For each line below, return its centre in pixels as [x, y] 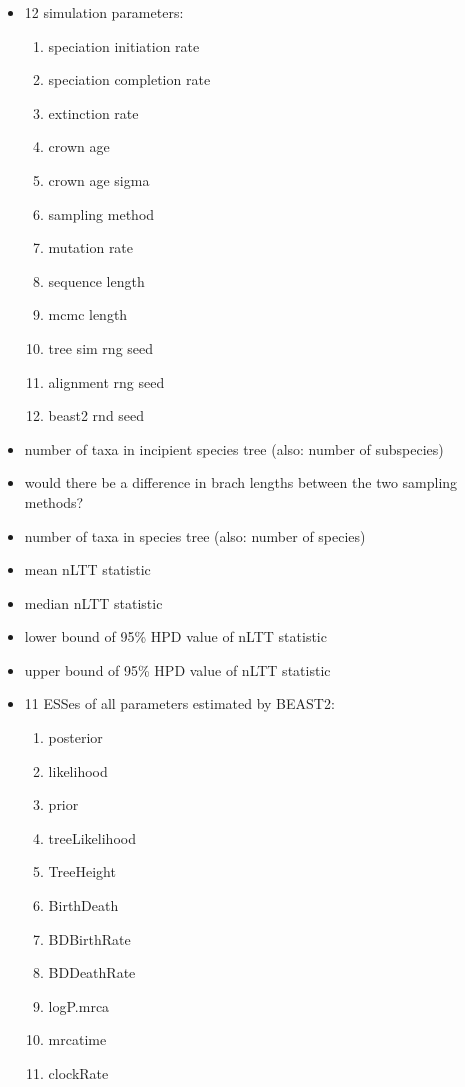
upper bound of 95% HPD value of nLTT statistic [177, 669]
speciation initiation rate [124, 45]
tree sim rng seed [101, 347]
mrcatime [77, 1039]
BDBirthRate [89, 938]
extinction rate [93, 112]
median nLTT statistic [93, 602]
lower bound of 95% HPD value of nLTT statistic [175, 636]
